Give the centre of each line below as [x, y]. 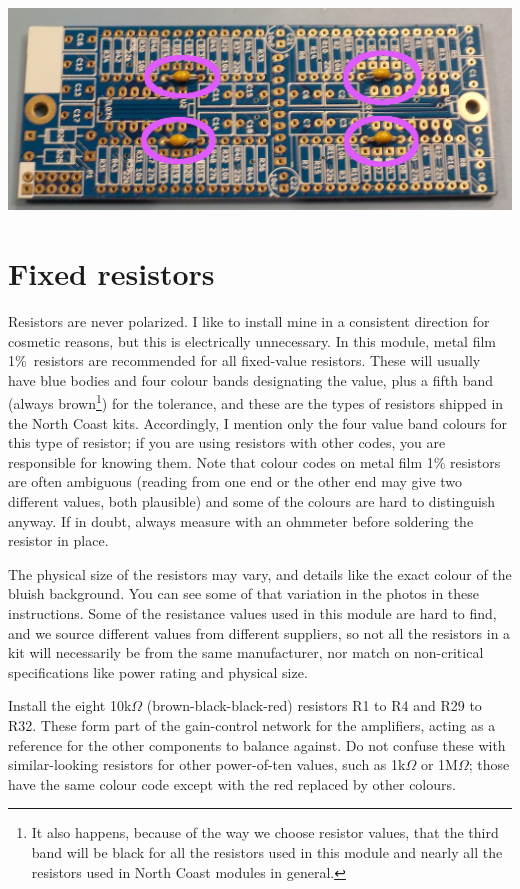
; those [489, 764]
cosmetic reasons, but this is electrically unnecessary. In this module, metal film [252, 340]
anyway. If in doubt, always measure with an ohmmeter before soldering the [241, 520]
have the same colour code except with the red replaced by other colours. [232, 783]
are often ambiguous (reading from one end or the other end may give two [235, 481]
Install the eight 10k [70, 705]
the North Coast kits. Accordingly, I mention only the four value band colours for [258, 422]
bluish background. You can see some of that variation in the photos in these [244, 593]
